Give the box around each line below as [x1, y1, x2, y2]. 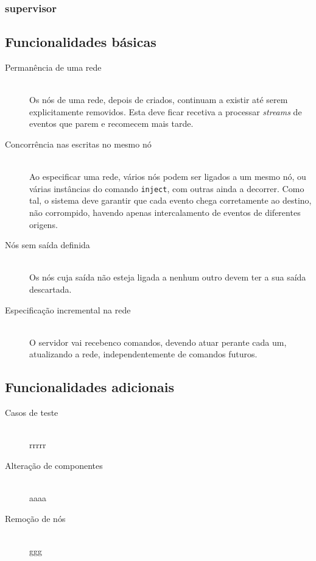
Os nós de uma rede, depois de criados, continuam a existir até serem [29, 93, 288, 106]
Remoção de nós [5, 512, 66, 524]
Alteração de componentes [5, 459, 103, 471]
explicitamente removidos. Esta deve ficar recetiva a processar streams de [29, 105, 302, 118]
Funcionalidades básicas [5, 32, 156, 51]
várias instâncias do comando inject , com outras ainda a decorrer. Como [29, 182, 304, 195]
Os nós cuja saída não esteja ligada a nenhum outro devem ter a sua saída [29, 271, 306, 284]
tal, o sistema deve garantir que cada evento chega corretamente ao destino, [29, 194, 312, 207]
